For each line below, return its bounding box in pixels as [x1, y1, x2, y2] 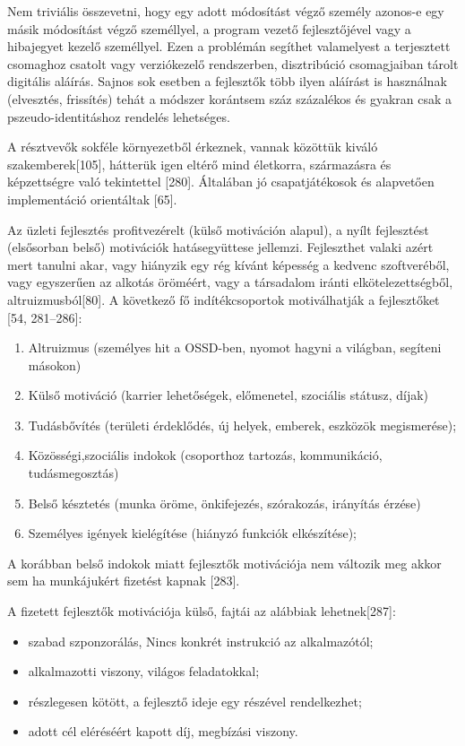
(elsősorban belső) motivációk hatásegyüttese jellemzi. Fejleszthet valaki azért [7, 238, 434, 256]
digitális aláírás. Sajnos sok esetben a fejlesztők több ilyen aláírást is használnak [7, 72, 447, 91]
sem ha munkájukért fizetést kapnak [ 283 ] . [7, 571, 240, 590]
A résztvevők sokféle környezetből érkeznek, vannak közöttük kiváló [7, 137, 378, 156]
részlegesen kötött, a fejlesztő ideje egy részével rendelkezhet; [28, 691, 362, 710]
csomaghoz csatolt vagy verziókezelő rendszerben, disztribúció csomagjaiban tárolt [7, 54, 459, 73]
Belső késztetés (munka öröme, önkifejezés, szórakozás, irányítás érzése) [28, 493, 421, 512]
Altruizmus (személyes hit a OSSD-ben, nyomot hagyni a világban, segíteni [28, 338, 442, 357]
